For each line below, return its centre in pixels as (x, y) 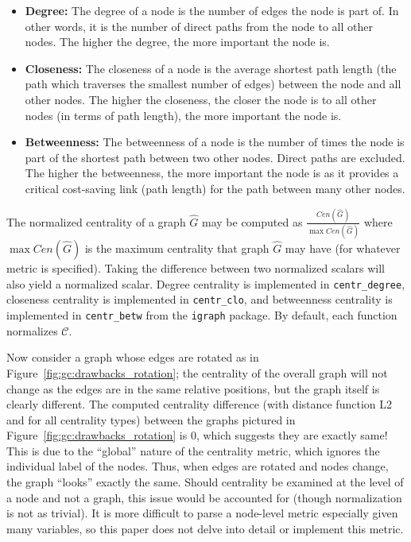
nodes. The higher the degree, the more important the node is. (177, 42)
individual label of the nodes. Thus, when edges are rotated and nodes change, (198, 466)
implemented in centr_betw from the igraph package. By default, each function (202, 315)
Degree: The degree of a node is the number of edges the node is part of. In (212, 10)
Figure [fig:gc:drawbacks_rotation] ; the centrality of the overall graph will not (197, 372)
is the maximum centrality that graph (177, 248)
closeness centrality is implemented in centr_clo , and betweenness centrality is (200, 299)
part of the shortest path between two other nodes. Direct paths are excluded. (215, 157)
